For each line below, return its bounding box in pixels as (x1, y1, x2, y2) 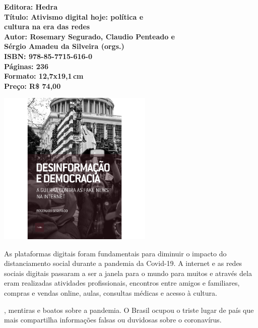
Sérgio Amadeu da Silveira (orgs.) (4, 41, 124, 51)
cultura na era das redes (4, 21, 90, 32)
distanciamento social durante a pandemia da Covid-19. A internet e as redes (4, 258, 242, 268)
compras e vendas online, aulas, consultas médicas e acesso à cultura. (4, 287, 217, 298)
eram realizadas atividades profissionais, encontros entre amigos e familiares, (4, 278, 240, 288)
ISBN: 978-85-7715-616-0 (4, 50, 93, 61)
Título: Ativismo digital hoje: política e (4, 11, 144, 22)
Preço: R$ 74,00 (4, 80, 61, 91)
